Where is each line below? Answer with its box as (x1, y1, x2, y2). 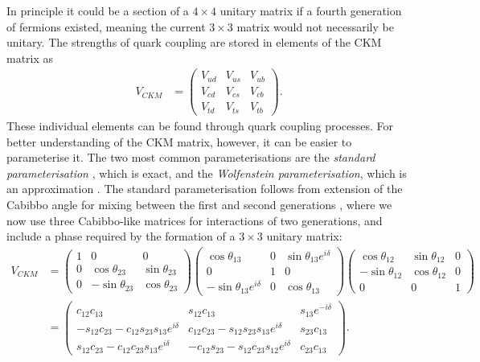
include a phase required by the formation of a (6, 228, 236, 245)
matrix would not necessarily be (236, 18, 394, 35)
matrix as (6, 49, 54, 66)
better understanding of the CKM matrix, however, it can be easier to (6, 133, 352, 150)
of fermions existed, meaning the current (6, 18, 206, 35)
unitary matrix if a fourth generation (219, 2, 402, 19)
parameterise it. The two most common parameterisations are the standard (6, 149, 375, 166)
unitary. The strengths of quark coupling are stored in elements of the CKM (6, 34, 382, 51)
